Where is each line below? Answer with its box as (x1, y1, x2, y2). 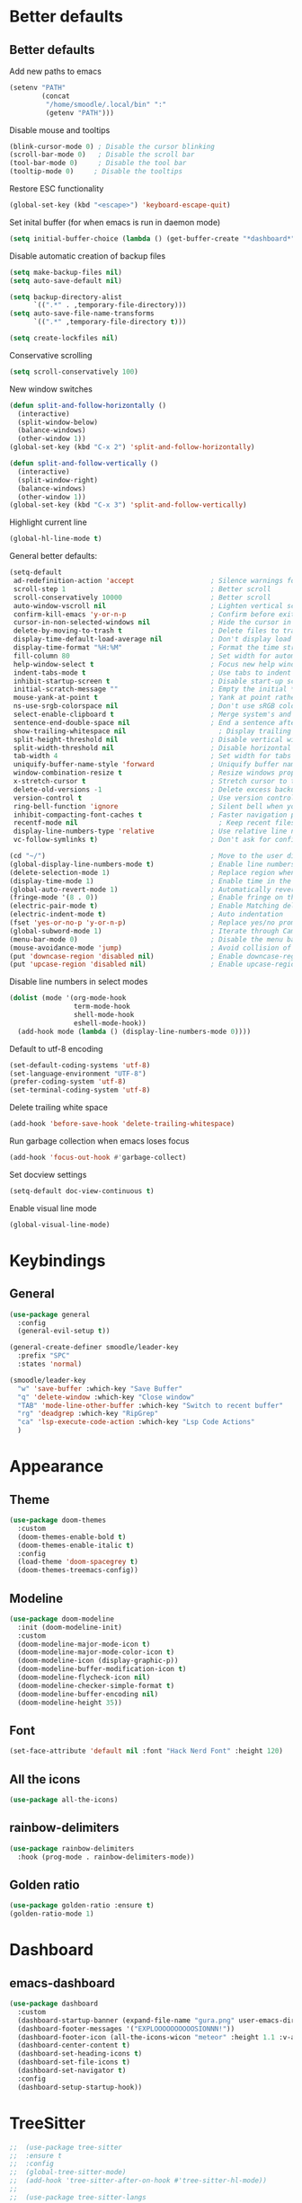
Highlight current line (9, 517, 87, 527)
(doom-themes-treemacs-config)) (17, 1566, 139, 1575)
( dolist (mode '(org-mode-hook (9, 994, 127, 1003)
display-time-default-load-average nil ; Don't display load (13, 635, 292, 644)
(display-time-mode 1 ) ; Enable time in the (9, 876, 292, 886)
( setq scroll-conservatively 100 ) (9, 367, 139, 376)
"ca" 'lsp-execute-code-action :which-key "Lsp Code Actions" (17, 1418, 255, 1427)
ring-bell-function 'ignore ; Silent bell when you (13, 801, 299, 810)
